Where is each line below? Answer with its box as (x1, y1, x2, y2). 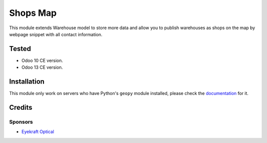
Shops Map (9, 7, 57, 18)
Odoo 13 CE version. (21, 64, 63, 70)
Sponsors (9, 118, 33, 125)
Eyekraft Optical (21, 129, 54, 135)
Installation (9, 77, 44, 86)
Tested (9, 45, 31, 53)
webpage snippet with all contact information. (9, 31, 103, 37)
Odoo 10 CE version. (21, 57, 63, 63)
